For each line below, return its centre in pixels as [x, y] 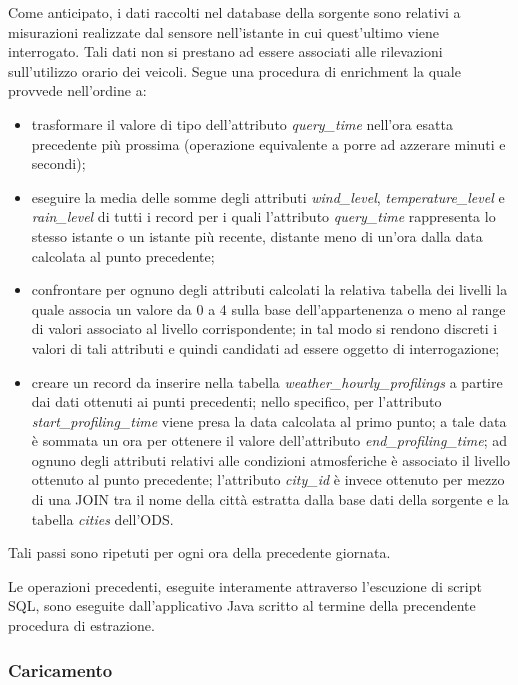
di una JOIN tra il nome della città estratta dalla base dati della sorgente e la [270, 499]
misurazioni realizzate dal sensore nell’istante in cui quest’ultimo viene [223, 31]
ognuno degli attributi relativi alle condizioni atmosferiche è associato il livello [271, 459]
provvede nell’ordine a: [77, 90]
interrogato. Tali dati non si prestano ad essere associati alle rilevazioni [225, 51]
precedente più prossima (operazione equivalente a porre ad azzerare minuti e [268, 143]
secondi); [58, 163]
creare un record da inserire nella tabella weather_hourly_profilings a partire [267, 381]
